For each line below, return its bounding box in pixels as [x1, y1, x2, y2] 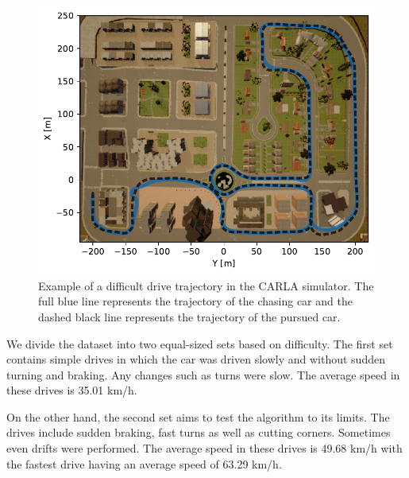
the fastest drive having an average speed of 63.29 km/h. [6, 455, 282, 472]
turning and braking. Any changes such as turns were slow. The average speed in [6, 366, 400, 383]
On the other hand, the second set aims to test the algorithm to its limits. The [6, 408, 390, 425]
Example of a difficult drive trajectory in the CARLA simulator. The [38, 277, 374, 293]
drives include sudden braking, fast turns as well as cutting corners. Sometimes [6, 424, 391, 441]
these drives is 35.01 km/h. [6, 382, 137, 398]
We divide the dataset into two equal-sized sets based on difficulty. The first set [6, 335, 393, 352]
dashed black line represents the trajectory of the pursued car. [38, 308, 341, 324]
